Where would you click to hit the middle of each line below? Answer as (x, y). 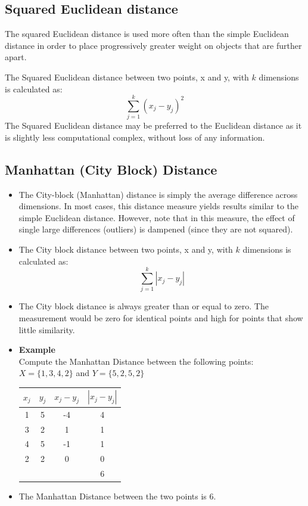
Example (37, 350)
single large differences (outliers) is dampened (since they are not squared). (156, 229)
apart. (16, 57)
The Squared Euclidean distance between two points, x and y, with (127, 77)
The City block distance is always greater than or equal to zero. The (144, 306)
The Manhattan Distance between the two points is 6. (117, 496)
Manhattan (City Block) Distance (111, 169)
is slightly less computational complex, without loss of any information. (135, 137)
